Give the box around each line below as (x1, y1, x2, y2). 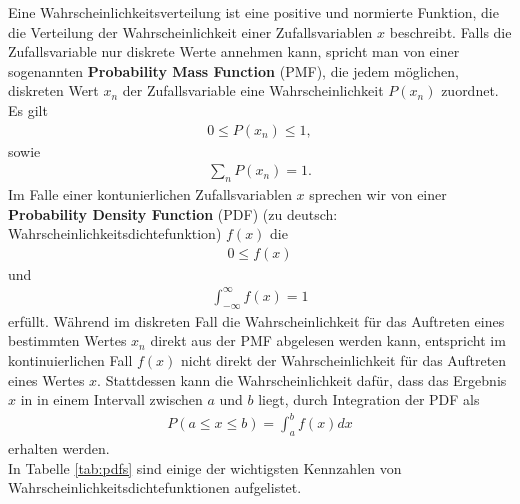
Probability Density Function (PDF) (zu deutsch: (8, 203, 338, 224)
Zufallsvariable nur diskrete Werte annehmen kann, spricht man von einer (8, 41, 460, 62)
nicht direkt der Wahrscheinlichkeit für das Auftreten (181, 349, 507, 370)
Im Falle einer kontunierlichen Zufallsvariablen (8, 184, 292, 205)
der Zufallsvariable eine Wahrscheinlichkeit (122, 80, 384, 101)
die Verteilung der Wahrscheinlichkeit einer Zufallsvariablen (8, 21, 373, 42)
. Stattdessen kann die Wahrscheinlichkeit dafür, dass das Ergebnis (97, 369, 507, 390)
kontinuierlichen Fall (8, 349, 133, 370)
